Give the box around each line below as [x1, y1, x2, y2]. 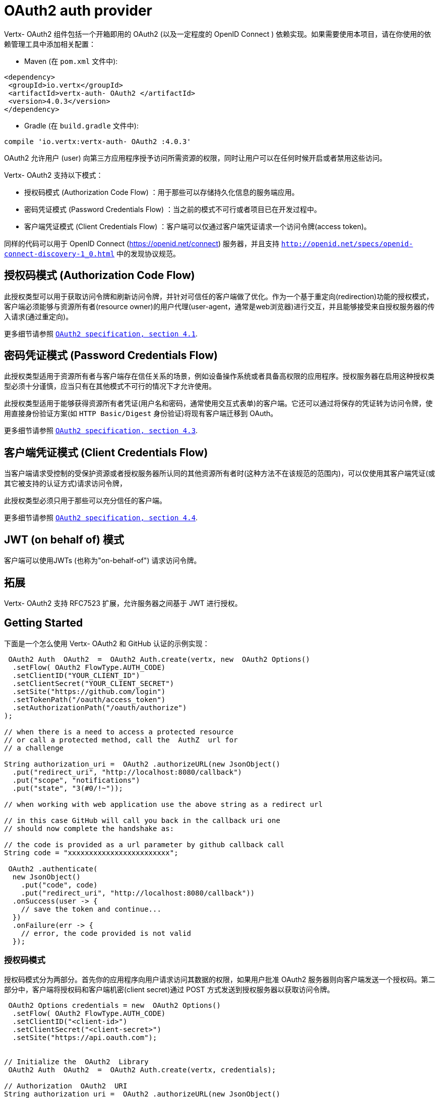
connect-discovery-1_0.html [4, 249, 115, 258]
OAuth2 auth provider [4, 2, 152, 19]
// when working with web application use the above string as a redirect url [4, 800, 323, 808]
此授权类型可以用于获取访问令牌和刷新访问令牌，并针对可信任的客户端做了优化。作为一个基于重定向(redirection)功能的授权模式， [4, 292, 433, 301]
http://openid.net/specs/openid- [281, 239, 413, 248]
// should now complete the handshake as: [4, 824, 174, 833]
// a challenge [4, 743, 64, 752]
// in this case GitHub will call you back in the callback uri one [4, 816, 280, 825]
